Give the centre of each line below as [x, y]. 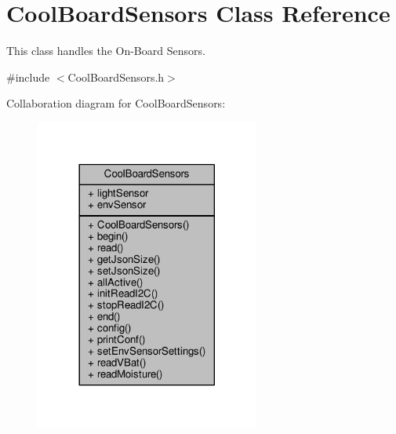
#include [28, 77]
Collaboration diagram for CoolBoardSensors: [116, 103]
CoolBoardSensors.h [116, 77]
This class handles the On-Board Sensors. [106, 51]
